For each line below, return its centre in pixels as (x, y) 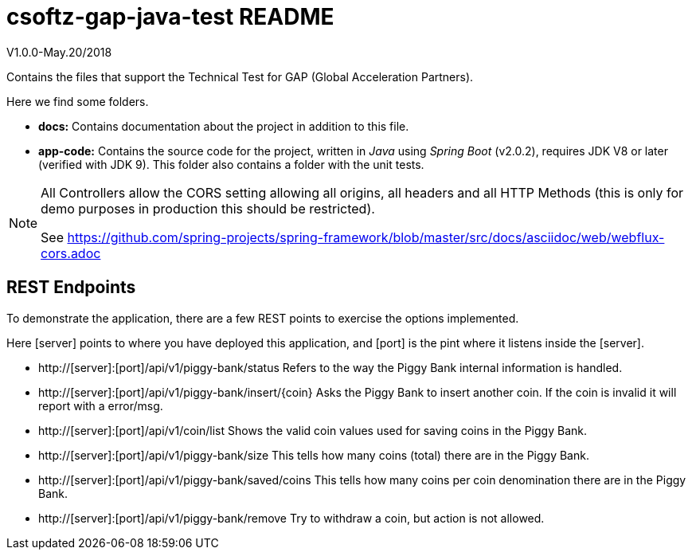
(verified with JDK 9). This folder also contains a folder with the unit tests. (231, 164)
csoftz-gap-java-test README (170, 17)
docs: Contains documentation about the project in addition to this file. (224, 126)
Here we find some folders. (78, 101)
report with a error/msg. (101, 405)
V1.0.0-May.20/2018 (59, 52)
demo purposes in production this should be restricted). (208, 208)
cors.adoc (71, 253)
